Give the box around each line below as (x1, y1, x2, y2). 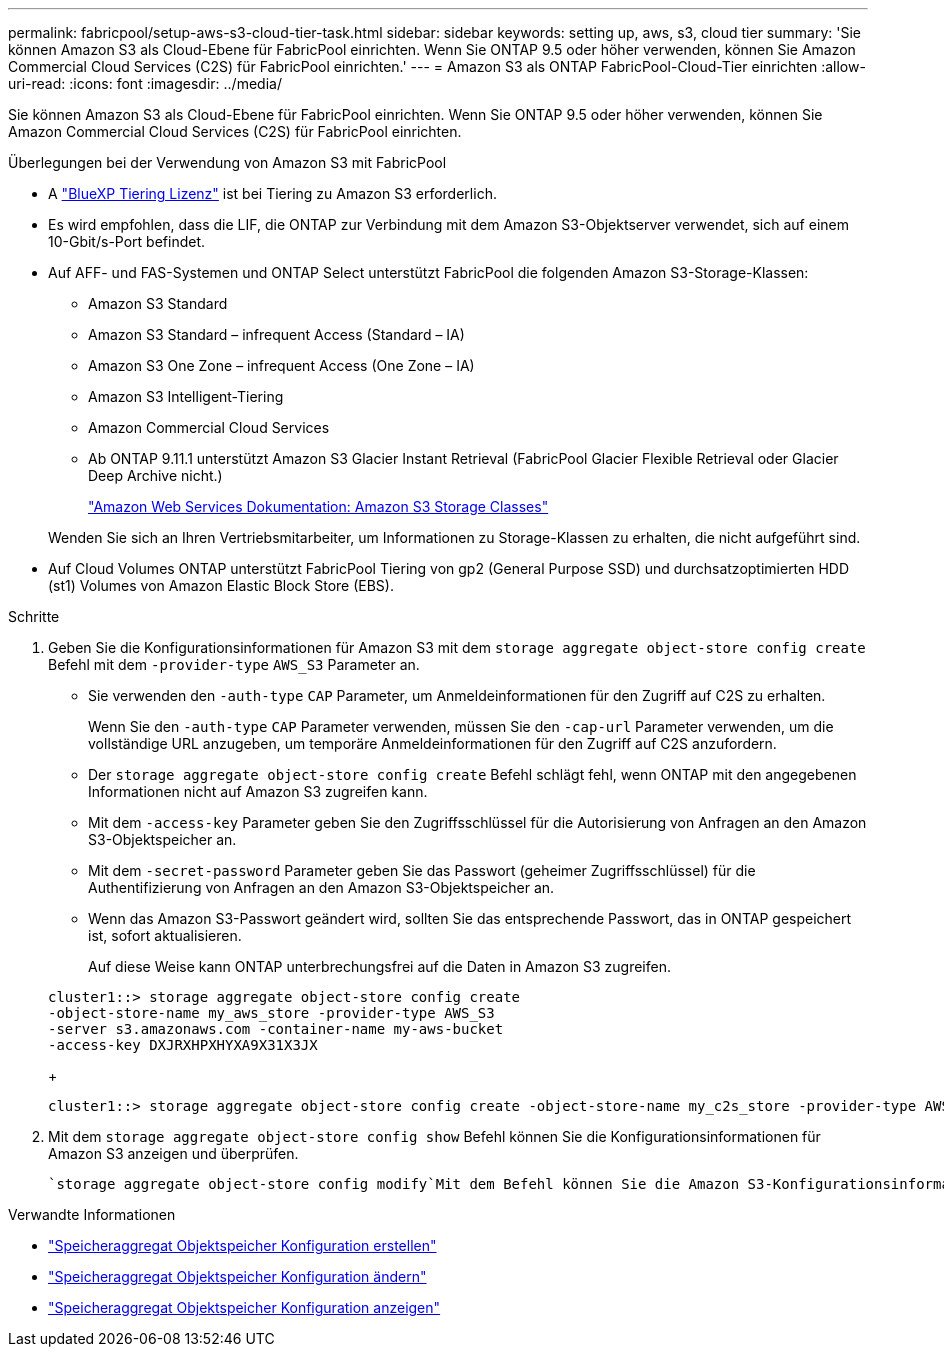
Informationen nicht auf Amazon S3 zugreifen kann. (88, 783, 428, 800)
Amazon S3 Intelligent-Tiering (88, 388, 284, 405)
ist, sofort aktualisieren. (88, 927, 242, 944)
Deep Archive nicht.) (88, 467, 223, 484)
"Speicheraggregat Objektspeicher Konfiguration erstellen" (48, 1237, 437, 1254)
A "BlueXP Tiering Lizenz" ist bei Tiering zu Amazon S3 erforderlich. (48, 185, 497, 202)
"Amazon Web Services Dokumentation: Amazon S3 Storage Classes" (88, 498, 549, 515)
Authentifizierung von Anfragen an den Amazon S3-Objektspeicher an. (88, 879, 555, 896)
